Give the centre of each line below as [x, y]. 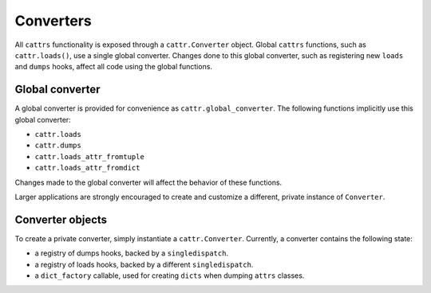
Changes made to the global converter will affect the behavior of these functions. [148, 182]
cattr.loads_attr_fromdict [87, 168]
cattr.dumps [58, 146]
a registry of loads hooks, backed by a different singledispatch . [144, 264]
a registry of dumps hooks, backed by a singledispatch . [132, 253]
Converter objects [61, 219]
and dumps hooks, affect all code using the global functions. [114, 67]
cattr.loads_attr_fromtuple [90, 156]
